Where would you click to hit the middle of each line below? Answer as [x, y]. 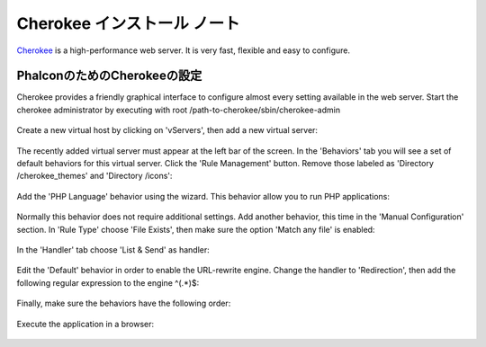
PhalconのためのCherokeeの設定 [109, 76]
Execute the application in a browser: [85, 324]
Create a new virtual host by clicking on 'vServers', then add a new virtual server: [167, 130]
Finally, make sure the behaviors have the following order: [124, 303]
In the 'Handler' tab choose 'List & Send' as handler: [113, 249]
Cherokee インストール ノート [128, 23]
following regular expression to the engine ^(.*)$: [108, 282]
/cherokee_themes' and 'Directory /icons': [94, 176]
